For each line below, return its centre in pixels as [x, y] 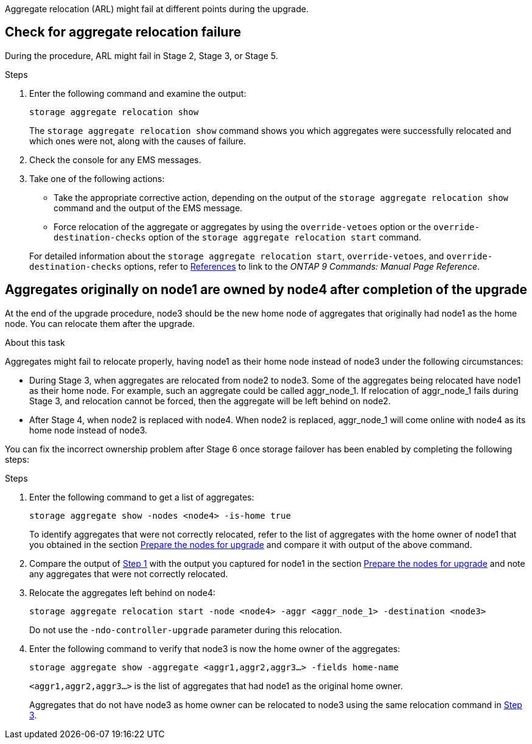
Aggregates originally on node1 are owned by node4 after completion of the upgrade [266, 290]
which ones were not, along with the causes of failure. [138, 141]
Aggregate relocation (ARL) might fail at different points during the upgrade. [157, 9]
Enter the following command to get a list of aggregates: [142, 497]
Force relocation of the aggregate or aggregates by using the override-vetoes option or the [243, 226]
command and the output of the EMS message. [148, 208]
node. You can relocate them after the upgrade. [100, 323]
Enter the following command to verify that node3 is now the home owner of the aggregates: [215, 648]
